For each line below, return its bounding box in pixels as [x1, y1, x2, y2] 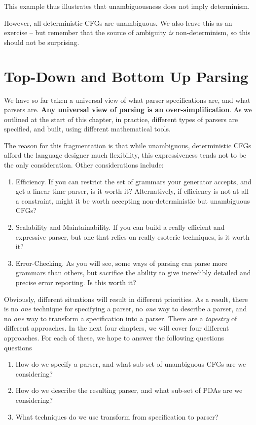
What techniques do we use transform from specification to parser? [15, 411, 219, 422]
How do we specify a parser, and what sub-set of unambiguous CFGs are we [15, 359, 246, 369]
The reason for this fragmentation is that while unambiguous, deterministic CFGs [4, 140, 252, 150]
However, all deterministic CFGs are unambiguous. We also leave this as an [4, 17, 232, 28]
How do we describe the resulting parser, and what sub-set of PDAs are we [15, 385, 243, 395]
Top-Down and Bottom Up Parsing [4, 66, 249, 86]
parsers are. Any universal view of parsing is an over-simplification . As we [4, 104, 252, 115]
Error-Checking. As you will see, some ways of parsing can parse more [15, 257, 227, 268]
